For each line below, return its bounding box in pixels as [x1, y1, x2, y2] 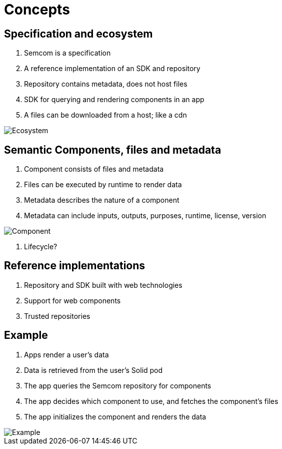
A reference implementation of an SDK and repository [24, 64, 200, 73]
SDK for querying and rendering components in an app [24, 95, 204, 104]
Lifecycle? [24, 242, 57, 251]
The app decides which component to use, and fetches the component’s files [24, 396, 278, 405]
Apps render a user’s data [24, 350, 109, 359]
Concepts [4, 1, 70, 18]
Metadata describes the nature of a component [24, 196, 179, 205]
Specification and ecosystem [4, 27, 153, 40]
